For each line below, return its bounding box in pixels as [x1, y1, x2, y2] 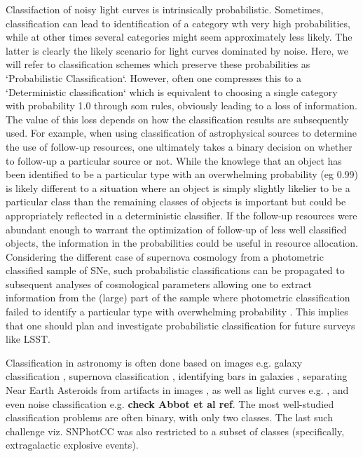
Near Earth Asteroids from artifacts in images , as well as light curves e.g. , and [6, 383, 349, 397]
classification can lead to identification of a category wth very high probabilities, [6, 15, 350, 30]
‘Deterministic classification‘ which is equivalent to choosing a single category [6, 84, 338, 99]
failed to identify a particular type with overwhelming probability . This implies [6, 304, 348, 319]
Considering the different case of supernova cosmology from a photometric [6, 249, 324, 264]
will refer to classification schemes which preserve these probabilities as [6, 57, 310, 71]
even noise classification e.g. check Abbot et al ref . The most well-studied [6, 396, 334, 411]
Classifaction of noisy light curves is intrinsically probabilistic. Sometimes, [6, 2, 324, 16]
